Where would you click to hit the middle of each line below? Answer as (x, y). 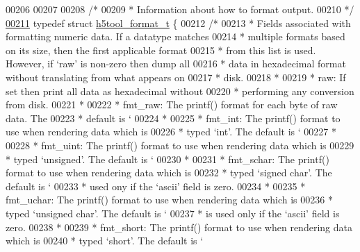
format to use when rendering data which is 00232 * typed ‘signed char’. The (169, 173)
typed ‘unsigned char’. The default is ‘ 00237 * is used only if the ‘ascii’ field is (173, 213)
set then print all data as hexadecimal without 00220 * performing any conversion (180, 91)
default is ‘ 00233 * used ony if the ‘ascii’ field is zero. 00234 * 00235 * (156, 186)
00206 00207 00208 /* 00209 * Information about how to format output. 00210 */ (180, 9)
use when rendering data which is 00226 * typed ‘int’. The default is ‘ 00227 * (171, 132)
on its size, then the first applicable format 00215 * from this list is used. (161, 50)
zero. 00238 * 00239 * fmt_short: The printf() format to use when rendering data (179, 227)
